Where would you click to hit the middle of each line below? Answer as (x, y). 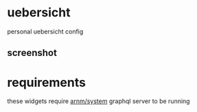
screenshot (32, 53)
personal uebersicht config (45, 31)
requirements (46, 82)
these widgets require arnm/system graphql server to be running (98, 101)
